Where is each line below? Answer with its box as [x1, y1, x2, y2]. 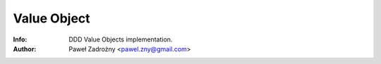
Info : [13, 35, 28, 44]
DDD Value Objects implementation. [68, 35, 173, 44]
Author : [13, 44, 37, 53]
